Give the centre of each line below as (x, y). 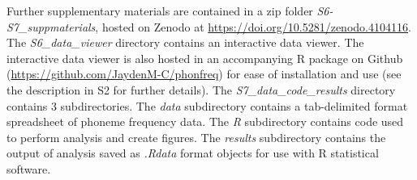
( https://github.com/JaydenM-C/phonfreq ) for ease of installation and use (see (204, 74)
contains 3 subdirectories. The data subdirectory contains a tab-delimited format (207, 105)
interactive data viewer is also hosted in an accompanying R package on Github (205, 58)
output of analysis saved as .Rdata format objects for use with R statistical (193, 153)
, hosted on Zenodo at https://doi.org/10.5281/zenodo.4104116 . (253, 26)
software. (29, 168)
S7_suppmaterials (51, 26)
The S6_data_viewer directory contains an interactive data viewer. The (185, 42)
